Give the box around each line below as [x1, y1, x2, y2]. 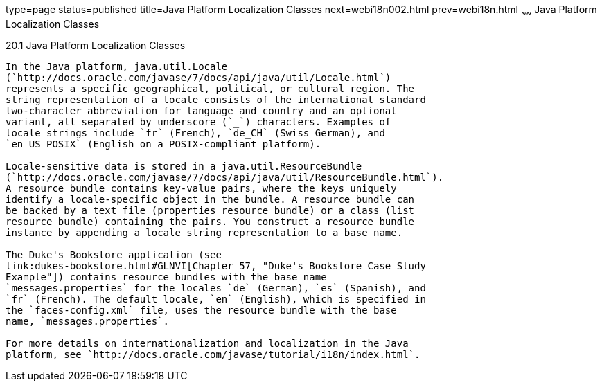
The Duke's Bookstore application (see [6, 249, 222, 260]
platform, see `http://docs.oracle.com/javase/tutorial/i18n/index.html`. [6, 348, 420, 360]
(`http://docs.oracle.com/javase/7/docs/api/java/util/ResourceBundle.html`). [6, 171, 444, 183]
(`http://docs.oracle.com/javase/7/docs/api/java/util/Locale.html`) [6, 71, 391, 83]
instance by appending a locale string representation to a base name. [6, 226, 403, 238]
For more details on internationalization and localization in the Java [6, 337, 409, 349]
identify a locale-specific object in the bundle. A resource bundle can [6, 193, 415, 205]
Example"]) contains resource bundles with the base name [6, 271, 327, 282]
